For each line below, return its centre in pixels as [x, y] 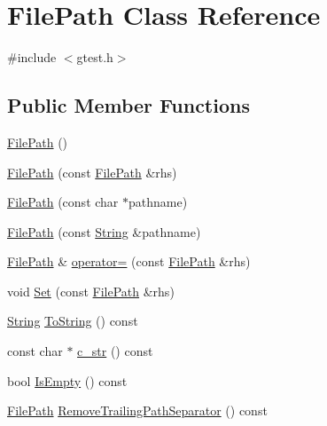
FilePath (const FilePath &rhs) [92, 172]
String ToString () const [73, 321]
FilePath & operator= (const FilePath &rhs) [129, 261]
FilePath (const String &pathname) [104, 231]
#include [32, 57]
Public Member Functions [128, 105]
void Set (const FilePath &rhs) [91, 291]
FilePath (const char [63, 202]
